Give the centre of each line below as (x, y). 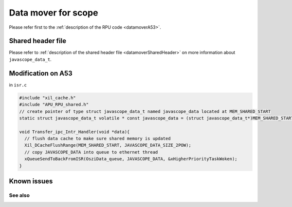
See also (19, 195)
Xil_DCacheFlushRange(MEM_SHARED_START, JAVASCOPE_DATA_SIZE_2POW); (108, 145)
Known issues (31, 181)
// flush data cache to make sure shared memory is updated (98, 139)
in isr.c (18, 85)
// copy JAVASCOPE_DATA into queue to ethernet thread (91, 152)
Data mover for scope (54, 13)
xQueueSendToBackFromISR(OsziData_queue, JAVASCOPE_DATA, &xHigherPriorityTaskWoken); (131, 159)
